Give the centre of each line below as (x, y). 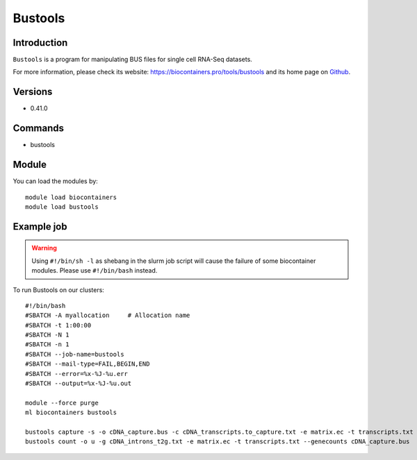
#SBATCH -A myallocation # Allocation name (108, 315)
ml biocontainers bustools (71, 412)
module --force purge (62, 403)
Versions (33, 92)
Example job (40, 227)
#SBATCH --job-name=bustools (75, 354)
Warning (44, 248)
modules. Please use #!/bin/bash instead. (95, 271)
